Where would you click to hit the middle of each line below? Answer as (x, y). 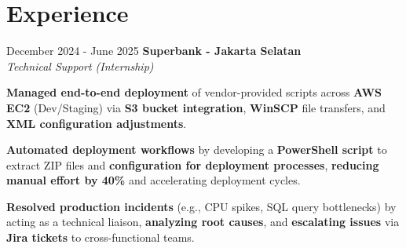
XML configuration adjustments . (97, 123)
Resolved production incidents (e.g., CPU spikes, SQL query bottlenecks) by (201, 206)
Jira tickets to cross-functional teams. (101, 237)
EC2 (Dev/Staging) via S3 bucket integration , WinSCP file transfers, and (196, 107)
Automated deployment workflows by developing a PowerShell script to (197, 150)
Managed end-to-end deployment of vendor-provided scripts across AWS (194, 92)
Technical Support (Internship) (80, 66)
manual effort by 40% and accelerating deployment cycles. (154, 180)
